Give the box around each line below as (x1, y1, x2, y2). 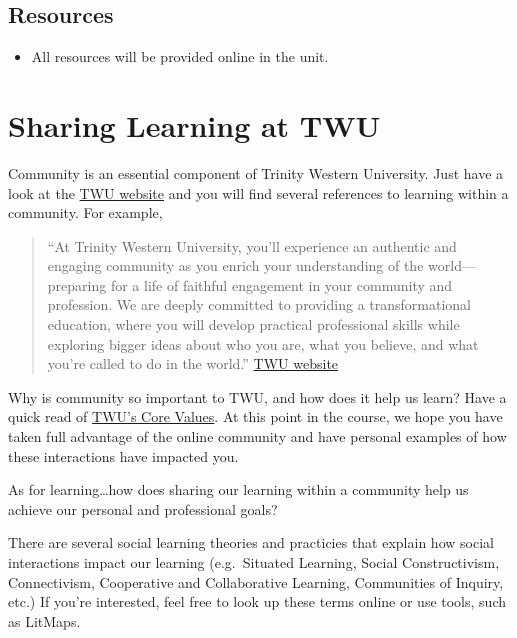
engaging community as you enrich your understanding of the (47, 255, 424, 276)
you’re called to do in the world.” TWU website (47, 353, 339, 374)
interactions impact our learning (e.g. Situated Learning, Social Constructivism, (8, 552, 500, 573)
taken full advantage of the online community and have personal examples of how (8, 426, 507, 447)
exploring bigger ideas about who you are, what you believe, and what (47, 333, 479, 354)
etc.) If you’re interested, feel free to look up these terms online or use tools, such (8, 591, 506, 612)
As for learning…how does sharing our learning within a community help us (8, 479, 469, 500)
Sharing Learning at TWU (8, 104, 381, 145)
